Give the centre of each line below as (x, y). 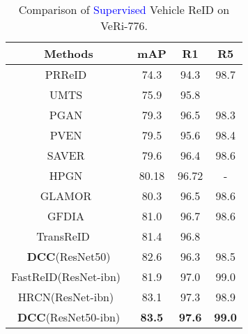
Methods (69, 53)
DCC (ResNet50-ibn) (69, 317)
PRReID (66, 74)
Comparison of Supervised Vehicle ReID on (124, 9)
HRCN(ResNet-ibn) (66, 297)
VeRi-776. (124, 25)
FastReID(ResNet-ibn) (66, 276)
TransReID (63, 236)
